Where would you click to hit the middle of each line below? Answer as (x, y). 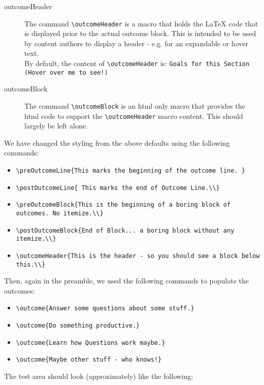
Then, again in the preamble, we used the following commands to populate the (127, 281)
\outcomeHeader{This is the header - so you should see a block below (138, 256)
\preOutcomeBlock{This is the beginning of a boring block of (123, 205)
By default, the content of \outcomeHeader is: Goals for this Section (137, 63)
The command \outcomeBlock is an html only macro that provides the (135, 105)
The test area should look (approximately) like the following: (99, 376)
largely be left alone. (56, 126)
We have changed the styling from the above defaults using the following (117, 142)
